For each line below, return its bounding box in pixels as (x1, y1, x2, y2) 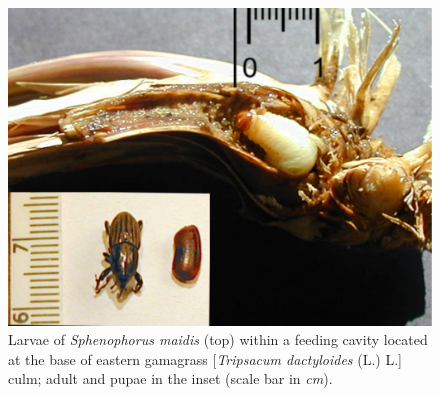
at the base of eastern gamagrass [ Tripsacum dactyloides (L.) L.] (8, 348, 402, 369)
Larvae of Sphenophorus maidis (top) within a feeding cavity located (8, 329, 428, 350)
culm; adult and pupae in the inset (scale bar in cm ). (8, 368, 333, 389)
